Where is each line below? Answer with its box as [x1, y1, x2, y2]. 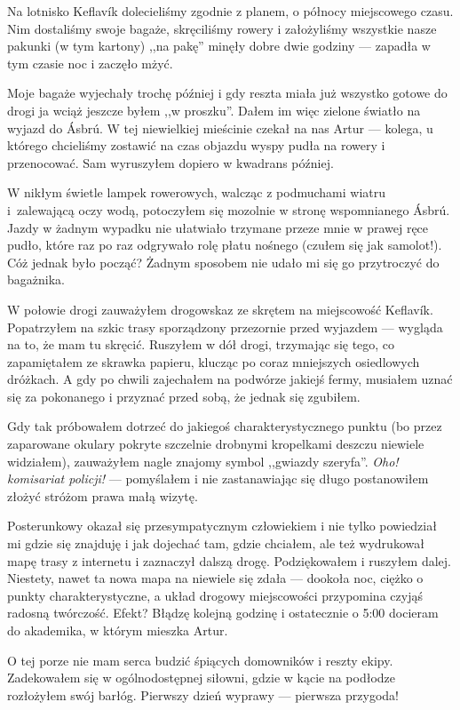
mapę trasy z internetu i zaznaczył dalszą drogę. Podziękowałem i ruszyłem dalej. [7, 551, 451, 570]
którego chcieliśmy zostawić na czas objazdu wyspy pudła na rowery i [7, 136, 385, 155]
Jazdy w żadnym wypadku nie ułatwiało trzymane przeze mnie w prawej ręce [7, 218, 429, 236]
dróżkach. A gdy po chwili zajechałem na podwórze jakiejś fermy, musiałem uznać [7, 370, 453, 388]
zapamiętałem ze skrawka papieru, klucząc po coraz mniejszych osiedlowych [7, 352, 420, 371]
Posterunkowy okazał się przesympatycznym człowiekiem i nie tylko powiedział [7, 516, 437, 535]
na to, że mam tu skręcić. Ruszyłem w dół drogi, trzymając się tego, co [7, 335, 395, 354]
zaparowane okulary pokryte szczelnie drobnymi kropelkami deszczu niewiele [7, 435, 424, 453]
